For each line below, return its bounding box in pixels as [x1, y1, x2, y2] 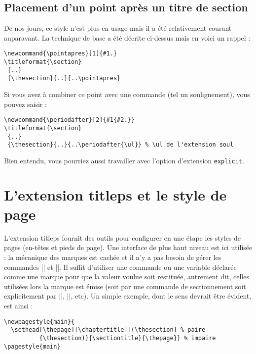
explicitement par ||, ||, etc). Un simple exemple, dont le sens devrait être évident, [4, 291, 252, 301]
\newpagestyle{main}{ [4, 318, 75, 325]
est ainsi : [4, 300, 33, 310]
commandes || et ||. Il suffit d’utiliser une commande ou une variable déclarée [4, 261, 237, 272]
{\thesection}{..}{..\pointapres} [7, 75, 121, 82]
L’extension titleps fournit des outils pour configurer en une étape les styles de [4, 232, 241, 243]
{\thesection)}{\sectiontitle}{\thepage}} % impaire [39, 334, 216, 342]
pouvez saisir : [4, 99, 47, 109]
